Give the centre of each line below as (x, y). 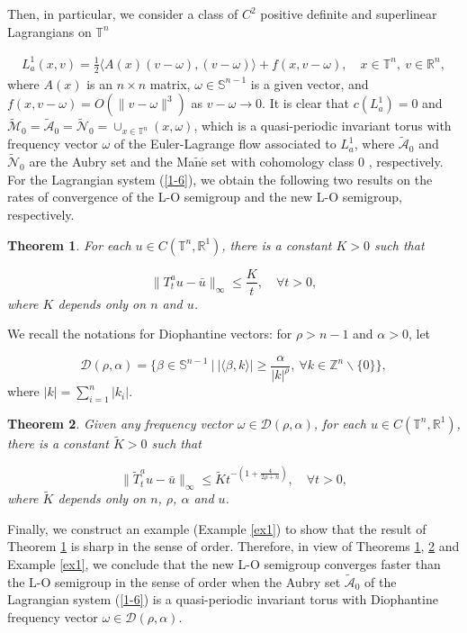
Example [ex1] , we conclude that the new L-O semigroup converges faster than (224, 564)
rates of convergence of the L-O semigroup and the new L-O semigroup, (205, 197)
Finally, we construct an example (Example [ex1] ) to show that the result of (217, 528)
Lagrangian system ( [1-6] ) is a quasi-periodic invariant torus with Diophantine (223, 599)
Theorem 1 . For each (69, 244)
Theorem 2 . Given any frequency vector (120, 423)
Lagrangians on (49, 31)
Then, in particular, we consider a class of (123, 14)
